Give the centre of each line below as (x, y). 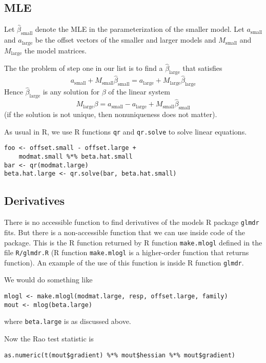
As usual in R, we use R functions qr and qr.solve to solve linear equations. (126, 131)
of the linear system (139, 92)
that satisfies (202, 68)
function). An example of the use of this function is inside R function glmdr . (124, 262)
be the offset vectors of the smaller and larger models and (126, 40)
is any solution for (71, 92)
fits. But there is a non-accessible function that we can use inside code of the (125, 232)
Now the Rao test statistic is (49, 339)
